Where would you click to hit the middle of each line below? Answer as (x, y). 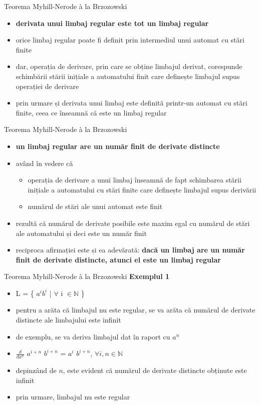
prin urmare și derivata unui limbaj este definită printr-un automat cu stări (132, 103)
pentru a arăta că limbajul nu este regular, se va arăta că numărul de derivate (136, 310)
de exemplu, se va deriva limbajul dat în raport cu (93, 336)
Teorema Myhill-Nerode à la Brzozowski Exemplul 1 (87, 276)
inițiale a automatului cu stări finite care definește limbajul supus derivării (142, 189)
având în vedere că (44, 163)
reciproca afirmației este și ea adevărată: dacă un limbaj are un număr (130, 250)
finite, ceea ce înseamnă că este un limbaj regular (91, 112)
